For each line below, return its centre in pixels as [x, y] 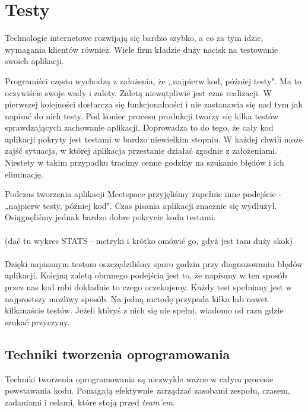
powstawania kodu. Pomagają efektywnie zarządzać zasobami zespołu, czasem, [147, 390]
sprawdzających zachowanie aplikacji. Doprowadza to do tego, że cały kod [139, 127]
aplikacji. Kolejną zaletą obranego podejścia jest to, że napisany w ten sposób [146, 275]
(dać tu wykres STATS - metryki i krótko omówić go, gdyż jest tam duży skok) [149, 240]
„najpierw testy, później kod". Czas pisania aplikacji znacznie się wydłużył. [141, 205]
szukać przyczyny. [37, 321]
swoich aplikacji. [34, 61]
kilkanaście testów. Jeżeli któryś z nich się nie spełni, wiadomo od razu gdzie [144, 310]
